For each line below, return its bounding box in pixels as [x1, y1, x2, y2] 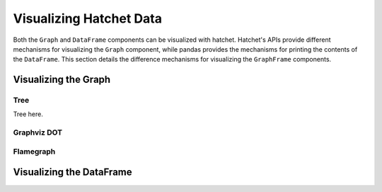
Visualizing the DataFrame [13, 166, 132, 179]
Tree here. [13, 110, 44, 118]
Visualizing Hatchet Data [13, 11, 163, 26]
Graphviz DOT [13, 128, 63, 137]
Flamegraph [13, 146, 56, 156]
